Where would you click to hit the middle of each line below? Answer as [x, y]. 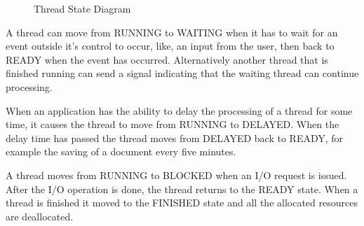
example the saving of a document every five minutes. [121, 151]
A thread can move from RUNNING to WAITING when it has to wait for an [172, 32]
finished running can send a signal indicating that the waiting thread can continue [182, 73]
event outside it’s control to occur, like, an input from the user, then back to [170, 46]
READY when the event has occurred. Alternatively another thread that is [167, 59]
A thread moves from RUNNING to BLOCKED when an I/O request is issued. [176, 175]
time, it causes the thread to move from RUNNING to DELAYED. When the [173, 124]
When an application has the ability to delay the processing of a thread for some [179, 110]
